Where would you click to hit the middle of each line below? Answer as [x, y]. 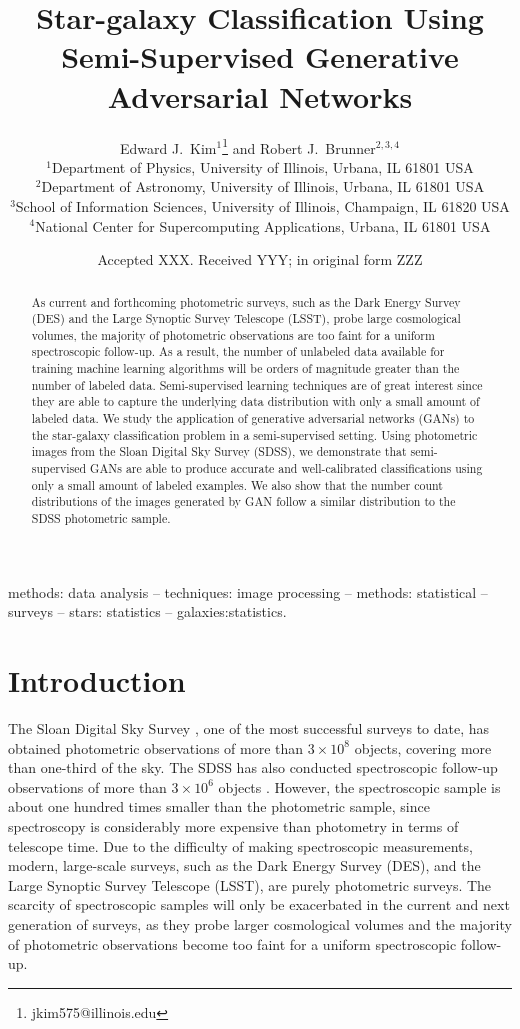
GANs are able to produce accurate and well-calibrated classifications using [286, 468]
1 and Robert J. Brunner [299, 146]
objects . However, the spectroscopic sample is [359, 786]
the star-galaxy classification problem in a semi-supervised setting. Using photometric [254, 434]
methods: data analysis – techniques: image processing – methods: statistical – [248, 591]
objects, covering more [423, 747]
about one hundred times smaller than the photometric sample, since [219, 806]
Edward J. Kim [168, 147]
